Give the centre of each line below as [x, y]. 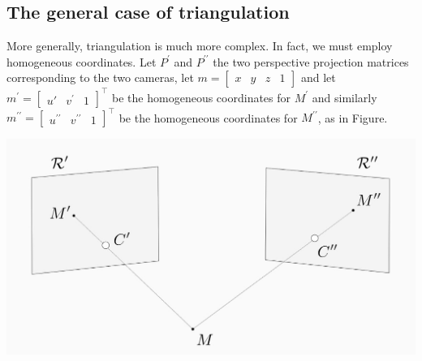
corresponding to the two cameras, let [100, 77]
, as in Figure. [353, 117]
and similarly [344, 97]
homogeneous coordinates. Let [82, 61]
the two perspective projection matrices [311, 61]
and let [318, 77]
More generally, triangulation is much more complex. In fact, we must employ [200, 46]
